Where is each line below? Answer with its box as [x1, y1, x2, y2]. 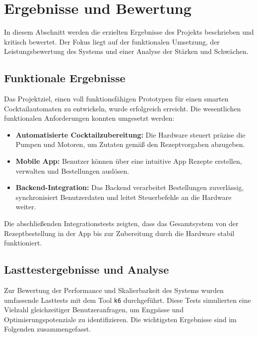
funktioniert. [4, 238, 42, 248]
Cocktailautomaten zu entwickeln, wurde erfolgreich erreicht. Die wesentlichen [4, 103, 241, 113]
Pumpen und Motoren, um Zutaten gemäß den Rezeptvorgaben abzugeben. [15, 139, 245, 149]
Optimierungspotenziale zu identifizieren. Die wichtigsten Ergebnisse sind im [4, 314, 237, 324]
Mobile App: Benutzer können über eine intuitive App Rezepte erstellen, [15, 156, 242, 166]
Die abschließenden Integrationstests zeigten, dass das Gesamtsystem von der [4, 218, 239, 229]
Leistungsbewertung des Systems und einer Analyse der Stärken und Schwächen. [4, 46, 249, 56]
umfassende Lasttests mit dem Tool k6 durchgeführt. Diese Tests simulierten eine [4, 294, 251, 305]
